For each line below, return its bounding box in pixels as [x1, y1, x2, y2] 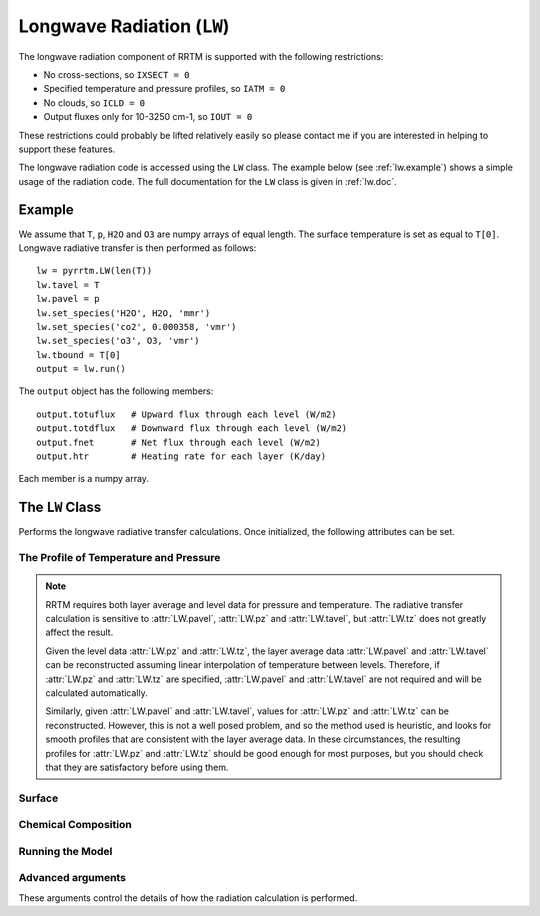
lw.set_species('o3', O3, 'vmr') [36, 335, 200, 347]
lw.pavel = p [36, 293, 100, 305]
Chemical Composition [18, 818, 132, 832]
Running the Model [18, 844, 113, 858]
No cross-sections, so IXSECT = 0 [43, 68, 190, 80]
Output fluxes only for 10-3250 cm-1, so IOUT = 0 [43, 111, 253, 123]
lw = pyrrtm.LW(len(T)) [36, 265, 153, 277]
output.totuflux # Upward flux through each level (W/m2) [36, 408, 337, 420]
